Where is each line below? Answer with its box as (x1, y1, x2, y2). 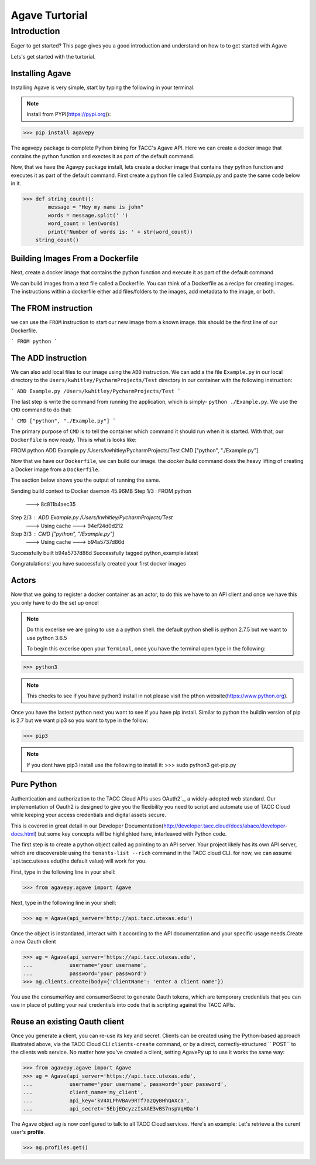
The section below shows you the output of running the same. (11, 476, 161, 483)
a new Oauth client (11, 938, 56, 945)
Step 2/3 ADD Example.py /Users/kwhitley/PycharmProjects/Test (11, 514, 173, 521)
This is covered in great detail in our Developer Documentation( (11, 822, 164, 829)
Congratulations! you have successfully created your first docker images (11, 560, 187, 567)
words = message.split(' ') (47, 212, 129, 219)
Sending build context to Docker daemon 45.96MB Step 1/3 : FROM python (11, 487, 192, 495)
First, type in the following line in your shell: (11, 868, 116, 876)
